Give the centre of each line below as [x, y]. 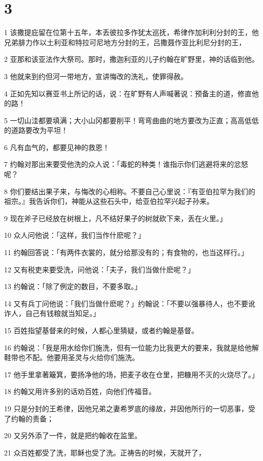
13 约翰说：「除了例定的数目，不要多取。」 [73, 286]
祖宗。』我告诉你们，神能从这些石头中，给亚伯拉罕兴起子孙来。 [109, 201]
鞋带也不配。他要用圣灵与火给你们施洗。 [72, 357]
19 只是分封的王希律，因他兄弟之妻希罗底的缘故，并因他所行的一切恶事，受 [130, 408]
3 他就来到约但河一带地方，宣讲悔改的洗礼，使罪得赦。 [96, 76]
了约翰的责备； [29, 418]
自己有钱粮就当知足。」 [62, 313]
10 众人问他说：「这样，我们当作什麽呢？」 [75, 235]
